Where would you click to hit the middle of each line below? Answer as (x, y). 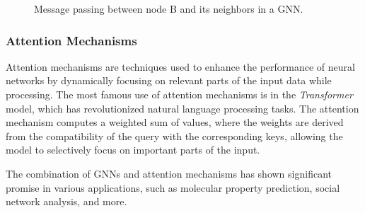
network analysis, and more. (66, 201)
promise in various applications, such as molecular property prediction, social (173, 187)
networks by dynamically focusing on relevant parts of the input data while (169, 80)
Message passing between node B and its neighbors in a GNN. (169, 8)
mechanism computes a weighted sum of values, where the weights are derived (175, 122)
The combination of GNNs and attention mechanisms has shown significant (169, 173)
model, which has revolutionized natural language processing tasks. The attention (182, 108)
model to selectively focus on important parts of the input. (133, 150)
